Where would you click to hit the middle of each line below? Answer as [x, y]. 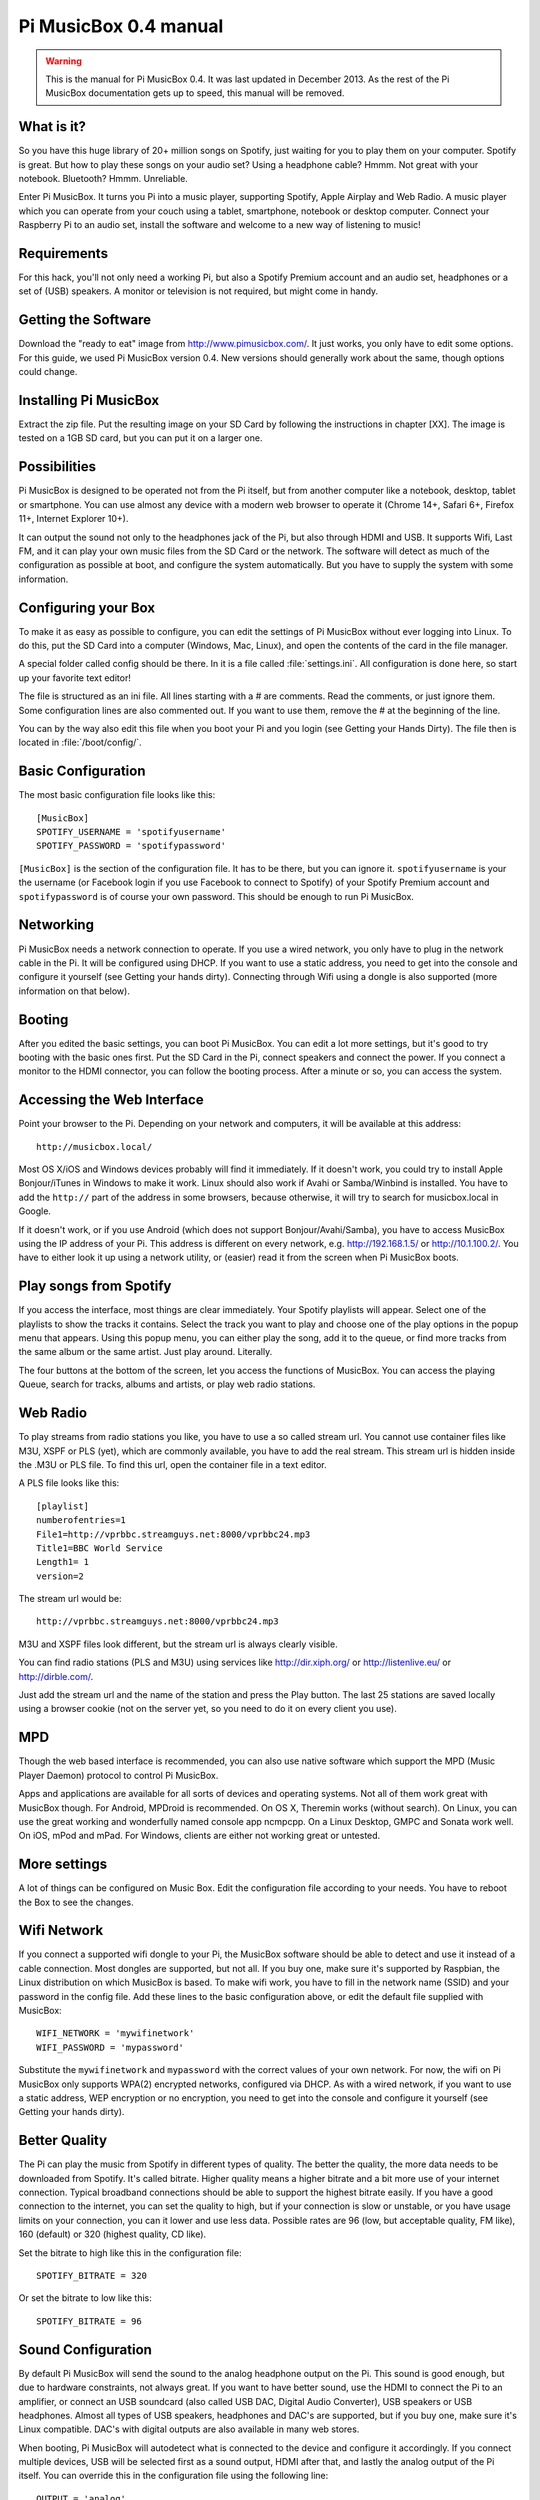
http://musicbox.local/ [94, 1146]
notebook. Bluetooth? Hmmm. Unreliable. [103, 179]
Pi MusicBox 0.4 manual [121, 26]
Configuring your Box [86, 607]
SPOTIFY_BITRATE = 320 [92, 2276]
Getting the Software [85, 320]
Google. [35, 1211]
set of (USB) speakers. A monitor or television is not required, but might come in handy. [198, 291]
